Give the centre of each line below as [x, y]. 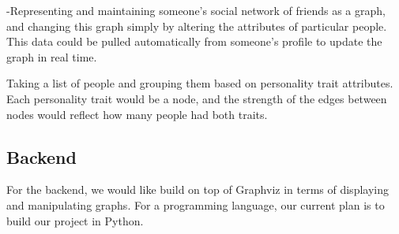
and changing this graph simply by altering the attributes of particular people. [197, 26]
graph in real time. [52, 56]
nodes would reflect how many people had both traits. [137, 114]
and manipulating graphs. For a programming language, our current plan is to [196, 204]
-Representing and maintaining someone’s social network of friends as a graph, [196, 10]
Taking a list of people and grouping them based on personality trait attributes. [200, 83]
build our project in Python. [75, 220]
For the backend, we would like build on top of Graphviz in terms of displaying [198, 189]
